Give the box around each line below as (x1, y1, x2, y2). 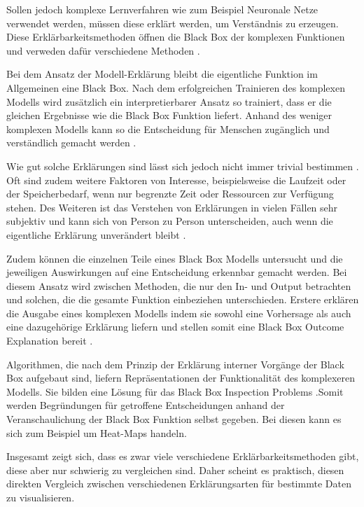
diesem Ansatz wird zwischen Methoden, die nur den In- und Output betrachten (6, 278, 351, 293)
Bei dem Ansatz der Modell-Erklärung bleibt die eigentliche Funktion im (6, 67, 318, 81)
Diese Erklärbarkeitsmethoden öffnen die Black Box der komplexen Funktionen (6, 29, 345, 44)
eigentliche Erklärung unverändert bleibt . (6, 227, 186, 242)
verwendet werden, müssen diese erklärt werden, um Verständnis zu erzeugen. (6, 15, 339, 30)
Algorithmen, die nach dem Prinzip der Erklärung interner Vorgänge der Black (6, 356, 344, 371)
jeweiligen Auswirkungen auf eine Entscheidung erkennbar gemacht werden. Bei (6, 265, 347, 279)
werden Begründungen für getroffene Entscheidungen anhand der (6, 398, 285, 412)
